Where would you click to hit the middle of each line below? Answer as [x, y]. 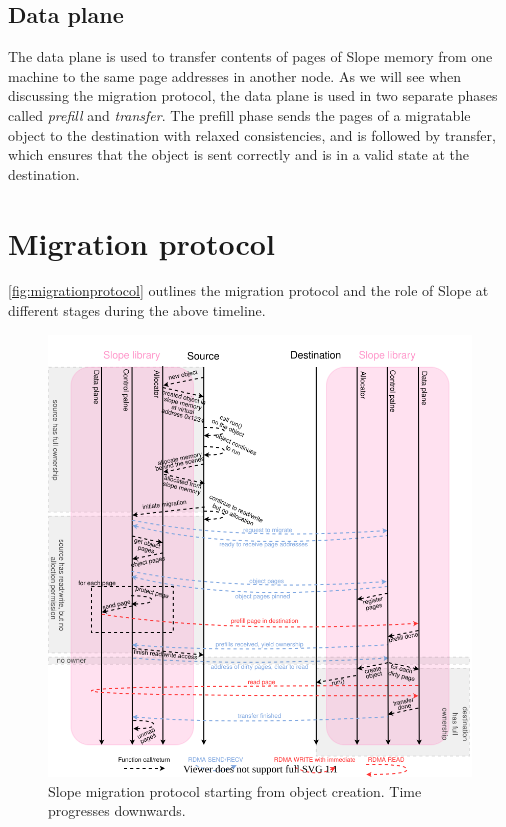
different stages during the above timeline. [137, 310]
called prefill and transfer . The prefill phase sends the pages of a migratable [239, 114]
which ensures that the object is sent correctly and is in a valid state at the [238, 154]
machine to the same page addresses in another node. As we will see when [235, 75]
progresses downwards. [117, 810]
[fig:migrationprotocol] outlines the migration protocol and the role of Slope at [248, 290]
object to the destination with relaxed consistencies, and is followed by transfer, [252, 134]
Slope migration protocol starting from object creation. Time [235, 790]
